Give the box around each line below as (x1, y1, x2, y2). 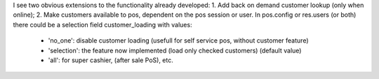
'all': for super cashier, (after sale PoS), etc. (48, 56, 173, 64)
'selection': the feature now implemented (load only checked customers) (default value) (48, 46, 302, 55)
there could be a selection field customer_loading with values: (13, 20, 192, 29)
